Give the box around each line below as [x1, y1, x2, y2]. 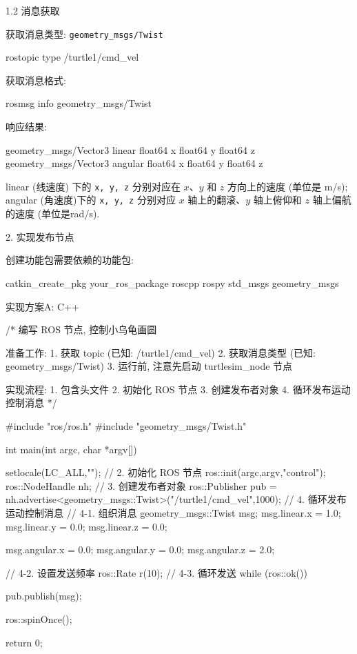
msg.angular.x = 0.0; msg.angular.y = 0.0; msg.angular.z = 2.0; [6, 542, 275, 557]
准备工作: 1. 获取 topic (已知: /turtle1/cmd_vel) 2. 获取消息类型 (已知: [6, 345, 316, 359]
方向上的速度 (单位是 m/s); [227, 179, 348, 193]
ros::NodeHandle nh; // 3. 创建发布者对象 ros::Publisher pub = [6, 478, 277, 493]
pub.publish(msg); [6, 588, 82, 603]
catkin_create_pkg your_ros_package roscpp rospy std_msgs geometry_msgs [6, 275, 339, 290]
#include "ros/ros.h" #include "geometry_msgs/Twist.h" [6, 419, 247, 433]
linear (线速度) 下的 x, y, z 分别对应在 [6, 179, 181, 193]
